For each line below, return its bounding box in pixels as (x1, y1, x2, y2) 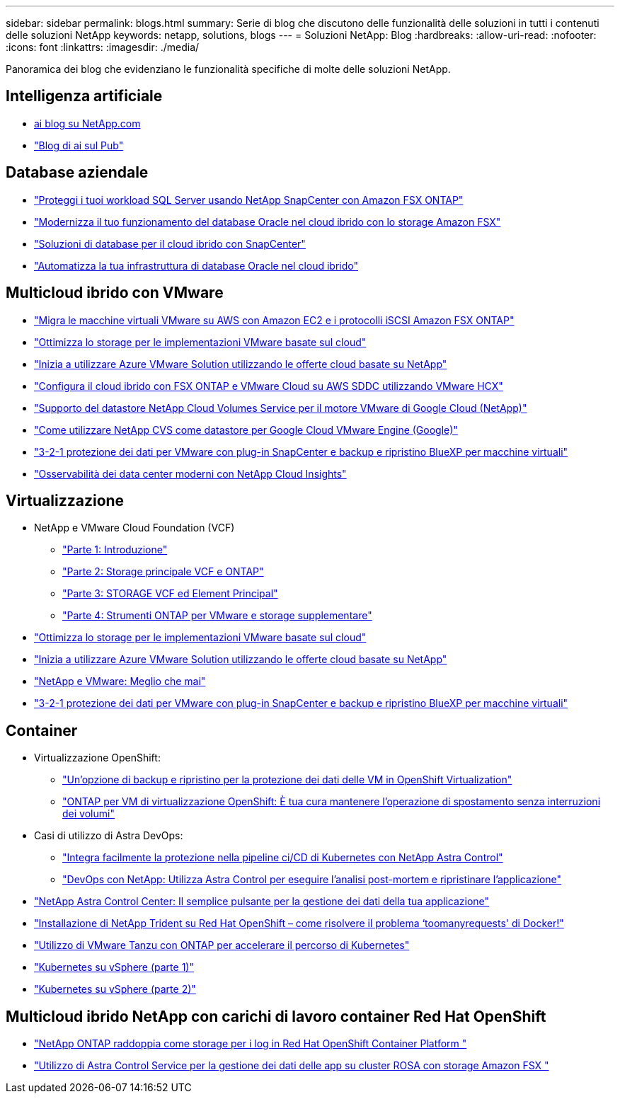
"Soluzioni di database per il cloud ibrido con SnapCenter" (34, 237, 306, 250)
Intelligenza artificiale (6, 87, 163, 105)
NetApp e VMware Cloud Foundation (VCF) (34, 522, 235, 534)
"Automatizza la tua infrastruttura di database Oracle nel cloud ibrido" (34, 259, 359, 272)
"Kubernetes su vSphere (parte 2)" (34, 983, 196, 996)
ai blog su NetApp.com (34, 117, 141, 130)
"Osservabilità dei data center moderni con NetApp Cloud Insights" (34, 467, 347, 480)
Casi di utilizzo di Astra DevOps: (34, 829, 183, 842)
